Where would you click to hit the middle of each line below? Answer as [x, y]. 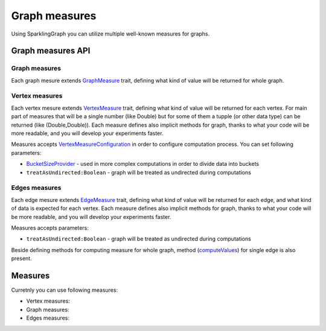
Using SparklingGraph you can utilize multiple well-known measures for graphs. [110, 34]
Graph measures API [51, 51]
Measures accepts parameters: [50, 228]
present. [22, 259]
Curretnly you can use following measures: [64, 290]
